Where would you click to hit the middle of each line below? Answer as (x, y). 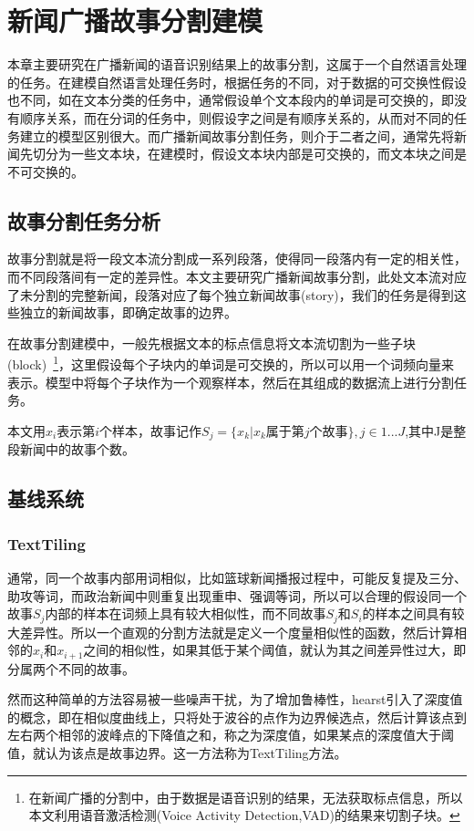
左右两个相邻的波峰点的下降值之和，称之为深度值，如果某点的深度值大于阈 (231, 735)
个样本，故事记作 (151, 430)
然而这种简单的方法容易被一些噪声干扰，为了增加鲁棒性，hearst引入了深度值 (235, 699)
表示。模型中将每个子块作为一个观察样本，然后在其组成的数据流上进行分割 (231, 382)
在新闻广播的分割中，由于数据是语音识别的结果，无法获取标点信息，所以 (246, 797)
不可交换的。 (46, 171)
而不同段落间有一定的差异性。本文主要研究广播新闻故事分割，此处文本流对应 (237, 277)
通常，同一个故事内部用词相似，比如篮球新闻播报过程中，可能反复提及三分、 (237, 577)
